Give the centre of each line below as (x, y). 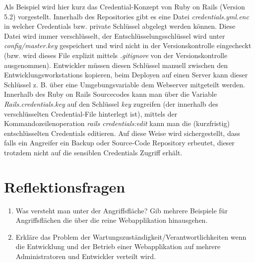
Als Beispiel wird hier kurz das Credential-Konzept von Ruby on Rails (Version (125, 6)
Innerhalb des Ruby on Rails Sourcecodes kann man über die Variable (110, 94)
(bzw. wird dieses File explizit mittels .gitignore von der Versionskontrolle (116, 55)
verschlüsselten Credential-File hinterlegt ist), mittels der (91, 113)
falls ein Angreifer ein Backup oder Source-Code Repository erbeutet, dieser (119, 143)
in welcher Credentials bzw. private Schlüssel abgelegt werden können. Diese (120, 26)
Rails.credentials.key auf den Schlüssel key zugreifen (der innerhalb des (111, 103)
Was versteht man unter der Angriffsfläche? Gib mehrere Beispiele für (122, 210)
